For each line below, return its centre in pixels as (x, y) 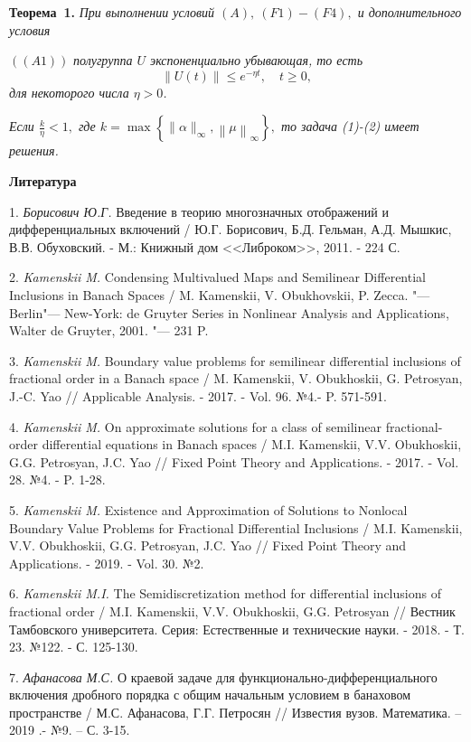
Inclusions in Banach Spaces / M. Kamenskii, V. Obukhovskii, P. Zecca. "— (220, 295)
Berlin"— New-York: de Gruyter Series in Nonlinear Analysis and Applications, (229, 312)
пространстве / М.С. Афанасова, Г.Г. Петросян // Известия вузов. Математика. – (235, 712)
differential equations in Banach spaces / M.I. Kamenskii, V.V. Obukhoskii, (252, 444)
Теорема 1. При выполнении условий (112, 12)
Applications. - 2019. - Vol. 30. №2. (107, 563)
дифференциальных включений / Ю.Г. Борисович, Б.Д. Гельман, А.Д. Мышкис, (231, 229)
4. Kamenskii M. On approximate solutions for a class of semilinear (195, 426)
